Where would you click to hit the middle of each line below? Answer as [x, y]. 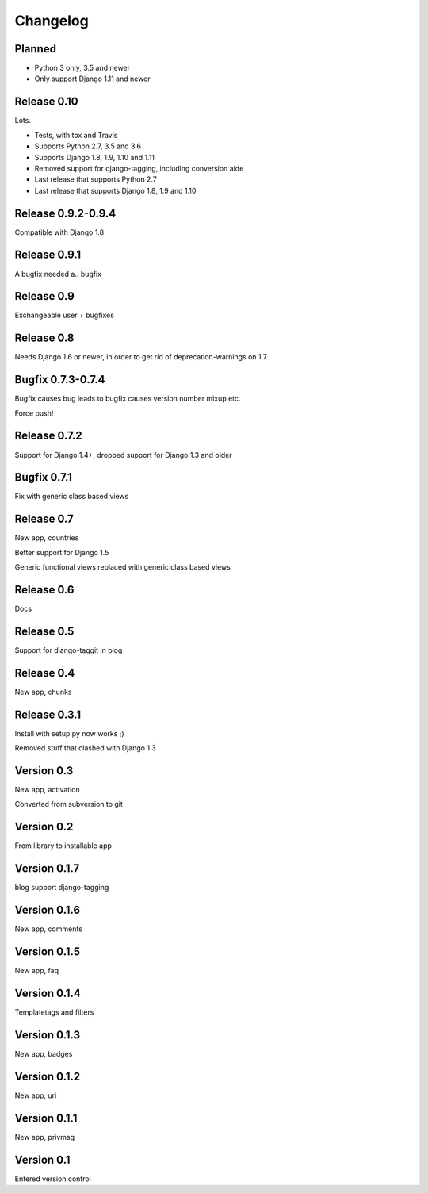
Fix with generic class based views [72, 497]
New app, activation [47, 790]
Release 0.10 [46, 102]
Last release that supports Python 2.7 [96, 179]
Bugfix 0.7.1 [44, 477]
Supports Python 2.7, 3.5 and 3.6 [88, 146]
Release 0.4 [45, 673]
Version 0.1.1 [46, 1118]
